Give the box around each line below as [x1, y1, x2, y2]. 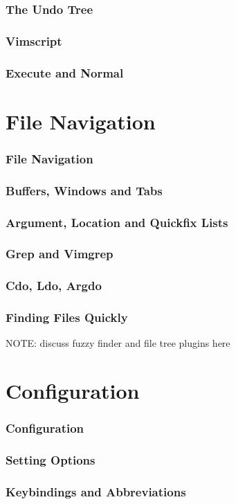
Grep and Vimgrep [6, 245, 114, 262]
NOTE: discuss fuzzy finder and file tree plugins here [6, 336, 230, 350]
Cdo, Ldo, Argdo [6, 277, 102, 294]
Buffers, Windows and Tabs [6, 181, 163, 199]
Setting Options [6, 451, 96, 469]
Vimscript [6, 32, 62, 49]
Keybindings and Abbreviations [6, 483, 186, 500]
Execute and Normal [6, 64, 124, 81]
